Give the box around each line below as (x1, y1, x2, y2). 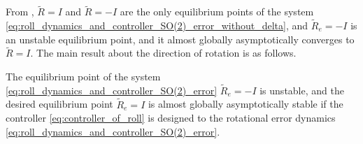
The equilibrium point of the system (6, 69, 161, 84)
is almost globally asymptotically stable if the (148, 96, 343, 111)
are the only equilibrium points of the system (120, 4, 314, 19)
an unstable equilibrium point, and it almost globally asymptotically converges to (6, 31, 355, 46)
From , (6, 4, 34, 19)
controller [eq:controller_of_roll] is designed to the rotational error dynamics (6, 110, 336, 125)
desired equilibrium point (6, 96, 113, 111)
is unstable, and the (259, 82, 344, 97)
